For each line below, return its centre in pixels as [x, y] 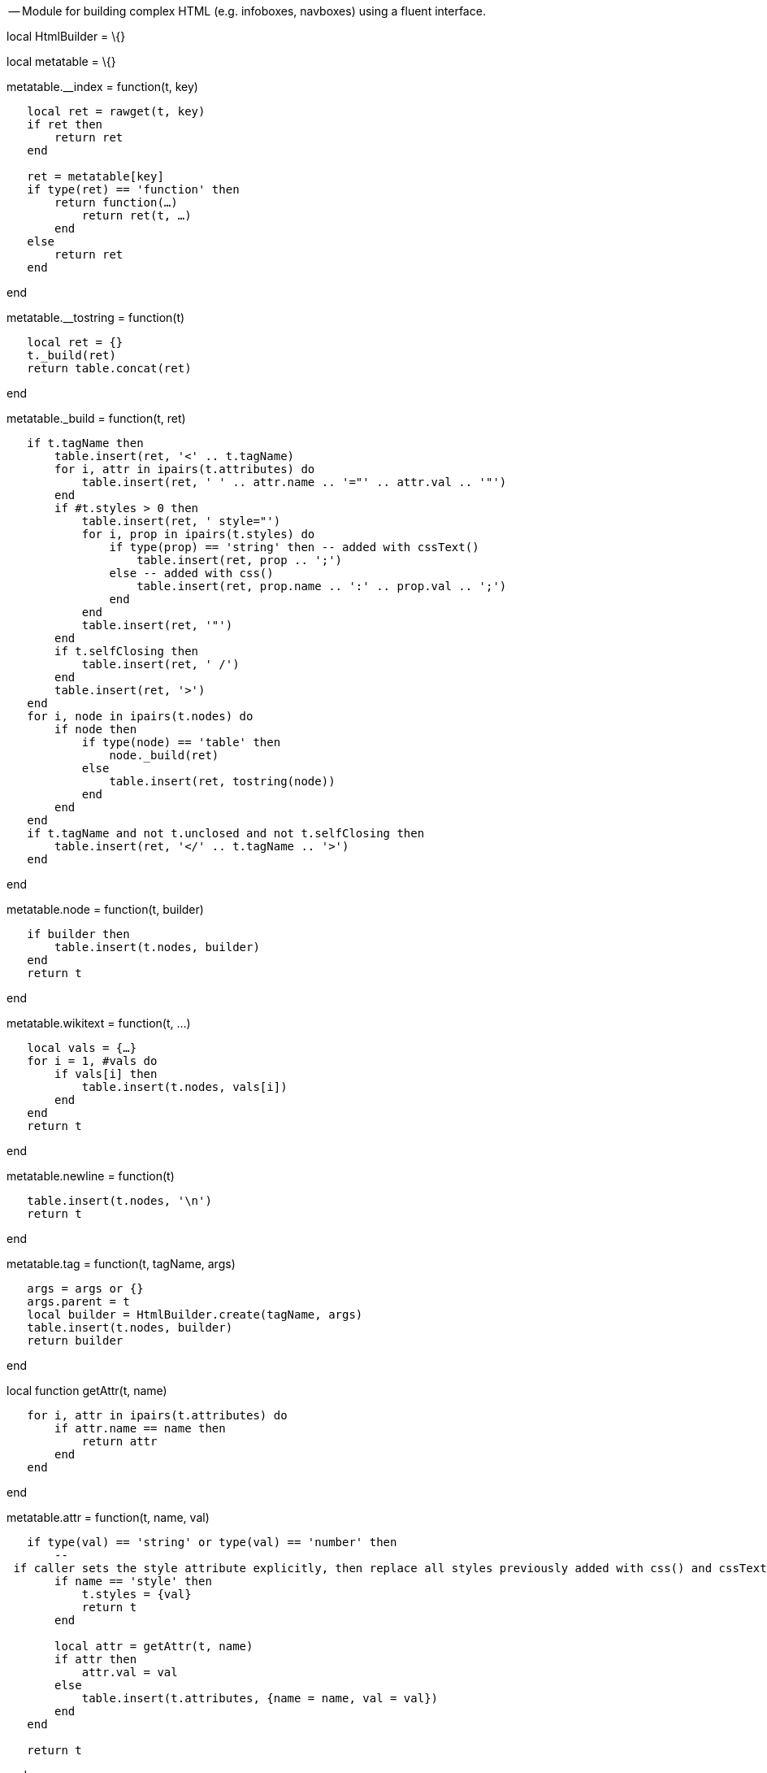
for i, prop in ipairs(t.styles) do [198, 534]
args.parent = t [78, 1302]
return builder [75, 1341]
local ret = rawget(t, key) [116, 111]
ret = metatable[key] [95, 176]
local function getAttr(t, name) [87, 1391]
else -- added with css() [191, 573]
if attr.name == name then [140, 1428]
